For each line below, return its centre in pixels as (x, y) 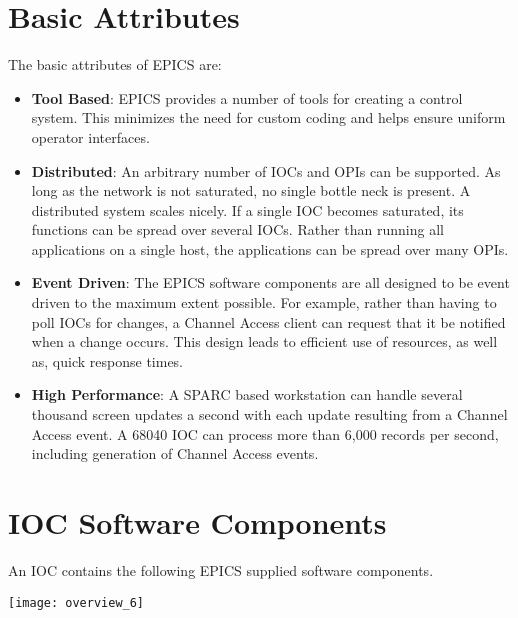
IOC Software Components (197, 522)
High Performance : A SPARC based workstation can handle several (247, 394)
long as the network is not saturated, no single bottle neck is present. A (251, 190)
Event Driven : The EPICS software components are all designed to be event (270, 282)
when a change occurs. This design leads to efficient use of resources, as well (264, 341)
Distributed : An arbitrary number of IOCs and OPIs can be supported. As (266, 170)
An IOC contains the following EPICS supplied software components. (221, 569)
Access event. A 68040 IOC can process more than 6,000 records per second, (265, 433)
